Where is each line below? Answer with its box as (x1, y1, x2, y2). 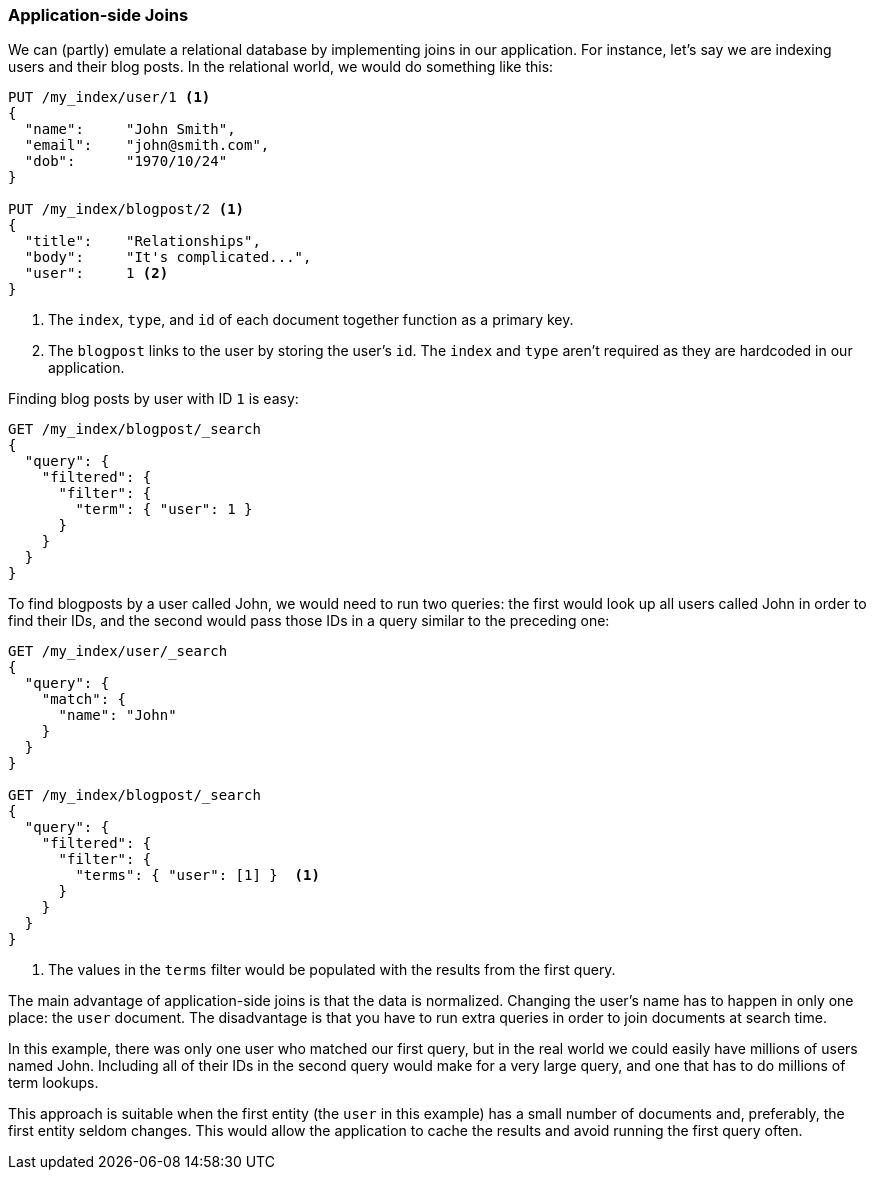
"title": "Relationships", (24, 233, 261, 250)
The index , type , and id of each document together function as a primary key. (48, 311, 574, 329)
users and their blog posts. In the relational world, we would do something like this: (8, 58, 554, 76)
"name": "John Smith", (24, 121, 236, 138)
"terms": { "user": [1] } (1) (75, 867, 320, 884)
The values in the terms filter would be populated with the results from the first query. (48, 961, 616, 979)
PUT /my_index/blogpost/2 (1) (8, 201, 245, 218)
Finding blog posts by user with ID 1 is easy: (8, 390, 299, 408)
